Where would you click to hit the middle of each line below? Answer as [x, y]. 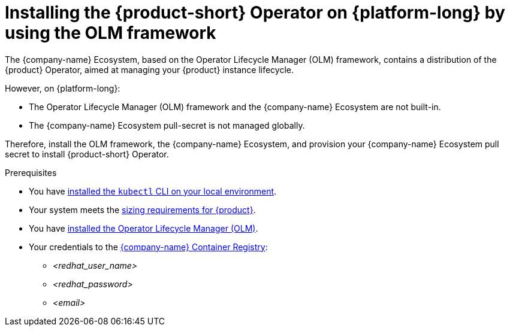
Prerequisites [31, 172]
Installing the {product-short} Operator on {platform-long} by [255, 13]
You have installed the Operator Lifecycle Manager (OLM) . [144, 228]
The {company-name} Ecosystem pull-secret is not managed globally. [167, 125]
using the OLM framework [111, 33]
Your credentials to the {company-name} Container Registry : [148, 247]
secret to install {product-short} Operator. [87, 154]
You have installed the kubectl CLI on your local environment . [153, 191]
